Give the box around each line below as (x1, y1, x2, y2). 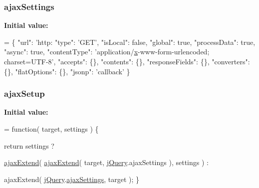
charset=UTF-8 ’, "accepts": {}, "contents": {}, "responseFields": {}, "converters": (4, 56, 250, 66)
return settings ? (4, 140, 54, 151)
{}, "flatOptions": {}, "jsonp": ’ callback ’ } (4, 66, 130, 76)
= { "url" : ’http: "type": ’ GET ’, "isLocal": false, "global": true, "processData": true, (4, 36, 256, 47)
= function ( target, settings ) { (4, 124, 99, 134)
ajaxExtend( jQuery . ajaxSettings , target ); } (4, 174, 140, 184)
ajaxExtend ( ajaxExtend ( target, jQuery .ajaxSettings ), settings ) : (4, 157, 209, 168)
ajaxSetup (4, 87, 45, 100)
